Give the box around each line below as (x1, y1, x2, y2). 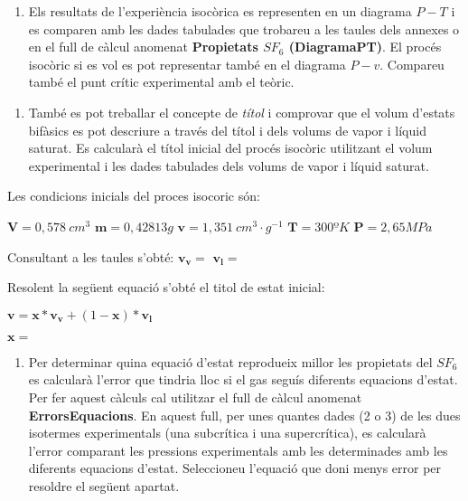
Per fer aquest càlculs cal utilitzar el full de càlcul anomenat (28, 387, 362, 406)
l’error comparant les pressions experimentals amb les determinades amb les (28, 440, 448, 459)
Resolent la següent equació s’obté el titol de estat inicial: (7, 278, 325, 297)
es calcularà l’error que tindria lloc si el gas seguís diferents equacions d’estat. (28, 370, 458, 389)
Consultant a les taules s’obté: (7, 247, 174, 266)
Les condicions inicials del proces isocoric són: (7, 186, 260, 205)
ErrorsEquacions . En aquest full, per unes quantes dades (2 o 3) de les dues (28, 405, 461, 424)
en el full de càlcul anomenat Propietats (28, 37, 258, 56)
